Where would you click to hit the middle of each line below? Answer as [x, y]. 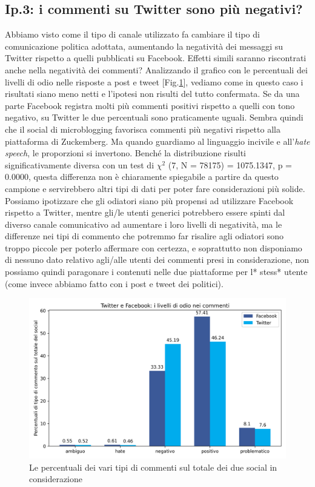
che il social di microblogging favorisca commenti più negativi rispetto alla [143, 129]
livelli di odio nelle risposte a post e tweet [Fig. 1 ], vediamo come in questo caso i [154, 81]
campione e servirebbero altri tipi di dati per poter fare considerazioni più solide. [155, 188]
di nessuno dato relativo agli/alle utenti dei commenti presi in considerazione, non [157, 260]
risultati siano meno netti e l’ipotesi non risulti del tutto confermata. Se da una [152, 94]
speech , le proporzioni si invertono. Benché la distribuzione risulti [125, 153]
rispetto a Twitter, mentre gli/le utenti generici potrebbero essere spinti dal [145, 212]
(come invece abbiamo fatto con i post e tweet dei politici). [114, 283]
